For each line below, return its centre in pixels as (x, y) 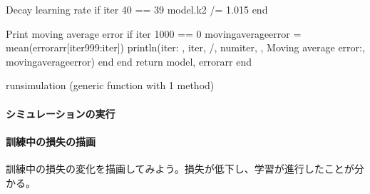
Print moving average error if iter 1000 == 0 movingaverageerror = (154, 33)
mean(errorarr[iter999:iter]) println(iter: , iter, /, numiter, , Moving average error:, (185, 47)
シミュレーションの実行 (61, 113)
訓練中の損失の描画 (51, 141)
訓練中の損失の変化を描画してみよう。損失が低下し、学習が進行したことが (180, 168)
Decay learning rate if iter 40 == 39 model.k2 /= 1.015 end (137, 9)
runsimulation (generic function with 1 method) (110, 85)
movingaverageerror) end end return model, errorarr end (129, 61)
